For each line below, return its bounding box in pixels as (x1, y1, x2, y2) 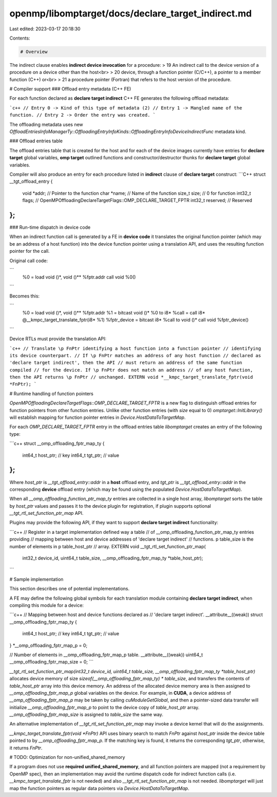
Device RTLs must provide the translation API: (9, 336, 107, 342)
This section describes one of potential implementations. (9, 586, 130, 592)
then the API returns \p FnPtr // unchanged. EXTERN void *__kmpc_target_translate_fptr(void (9, 374, 253, 380)
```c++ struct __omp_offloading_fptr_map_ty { (9, 440, 105, 447)
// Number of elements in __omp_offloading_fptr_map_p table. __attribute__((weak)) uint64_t (9, 652, 203, 658)
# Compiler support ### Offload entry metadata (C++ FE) (9, 86, 131, 92)
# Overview (20, 49, 48, 54)
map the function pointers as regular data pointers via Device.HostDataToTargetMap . (9, 785, 189, 791)
